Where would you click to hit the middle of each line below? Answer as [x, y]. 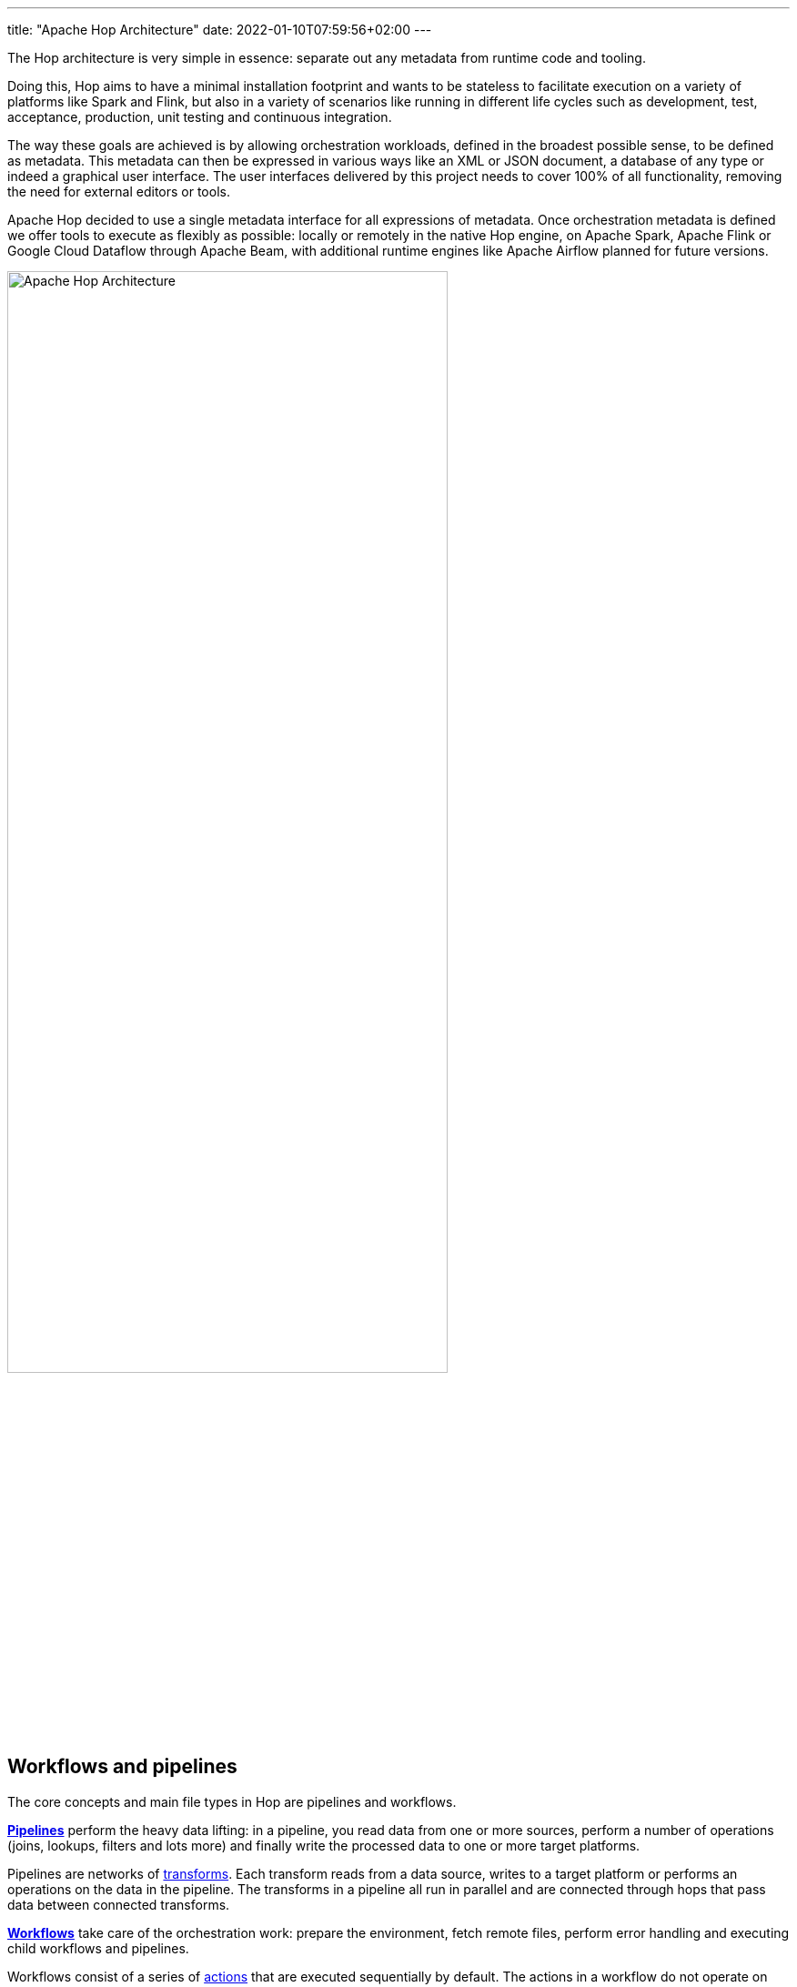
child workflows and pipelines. [98, 1948]
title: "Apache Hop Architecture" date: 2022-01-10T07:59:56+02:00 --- [220, 30]
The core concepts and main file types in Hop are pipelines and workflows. [232, 1801]
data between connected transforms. [119, 1904]
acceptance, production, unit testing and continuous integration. [200, 117]
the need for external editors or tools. [119, 192]
